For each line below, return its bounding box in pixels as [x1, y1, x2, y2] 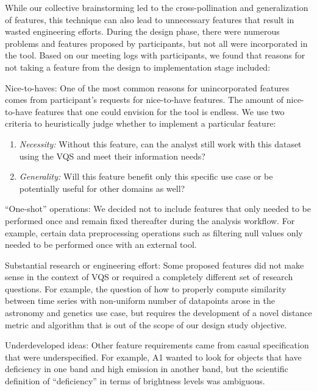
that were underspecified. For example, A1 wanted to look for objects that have [5, 350, 302, 363]
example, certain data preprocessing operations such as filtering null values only [5, 226, 303, 239]
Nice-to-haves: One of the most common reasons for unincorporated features [5, 81, 290, 94]
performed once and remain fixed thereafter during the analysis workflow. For [5, 214, 295, 227]
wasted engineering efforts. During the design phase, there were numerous [5, 25, 280, 38]
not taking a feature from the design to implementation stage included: [5, 60, 271, 73]
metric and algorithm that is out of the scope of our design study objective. [5, 318, 287, 331]
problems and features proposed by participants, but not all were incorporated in [5, 37, 308, 49]
